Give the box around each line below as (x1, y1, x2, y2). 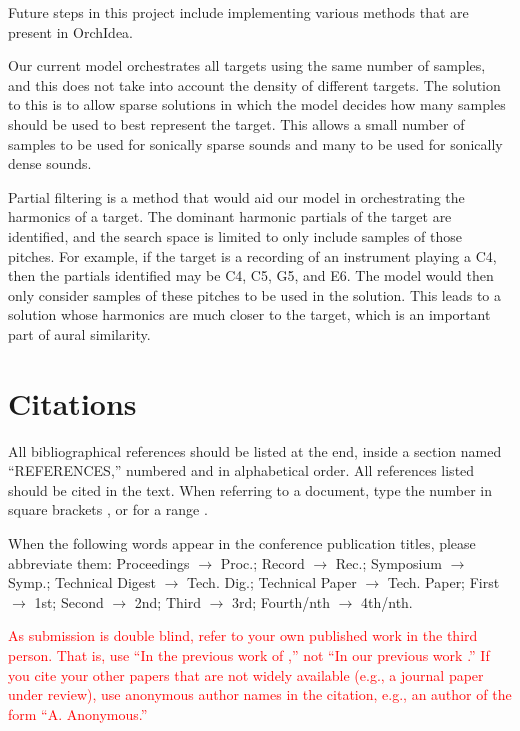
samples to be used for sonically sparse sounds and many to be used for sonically (8, 133, 503, 154)
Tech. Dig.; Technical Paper (187, 572, 357, 593)
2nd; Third (134, 591, 201, 612)
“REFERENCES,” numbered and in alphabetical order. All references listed (8, 460, 475, 481)
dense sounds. (8, 153, 92, 174)
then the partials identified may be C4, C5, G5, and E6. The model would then (8, 265, 494, 286)
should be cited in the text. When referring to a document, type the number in (8, 479, 493, 500)
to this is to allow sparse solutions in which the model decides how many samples (8, 94, 506, 115)
